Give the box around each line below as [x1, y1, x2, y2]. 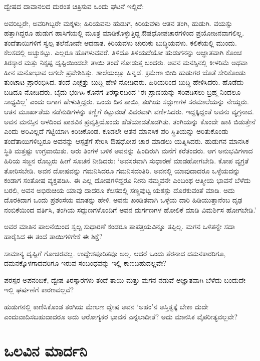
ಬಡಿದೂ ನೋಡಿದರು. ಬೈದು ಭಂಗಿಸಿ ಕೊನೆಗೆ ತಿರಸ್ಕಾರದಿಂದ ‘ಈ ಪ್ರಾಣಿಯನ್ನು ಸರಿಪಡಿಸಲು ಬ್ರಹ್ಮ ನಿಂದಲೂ [4, 86, 241, 97]
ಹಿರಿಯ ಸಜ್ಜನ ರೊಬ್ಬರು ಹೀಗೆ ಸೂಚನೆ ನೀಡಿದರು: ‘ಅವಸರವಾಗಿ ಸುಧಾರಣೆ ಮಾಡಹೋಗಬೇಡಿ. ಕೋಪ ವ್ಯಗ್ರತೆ [4, 155, 249, 165]
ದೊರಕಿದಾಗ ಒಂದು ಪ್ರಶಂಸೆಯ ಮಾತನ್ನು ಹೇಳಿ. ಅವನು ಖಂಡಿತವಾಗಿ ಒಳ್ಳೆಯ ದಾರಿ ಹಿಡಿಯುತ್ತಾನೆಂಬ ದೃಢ [4, 195, 242, 205]
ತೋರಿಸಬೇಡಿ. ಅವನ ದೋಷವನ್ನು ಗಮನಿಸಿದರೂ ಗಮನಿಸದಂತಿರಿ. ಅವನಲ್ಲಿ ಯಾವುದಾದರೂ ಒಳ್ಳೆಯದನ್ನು [4, 165, 240, 175]
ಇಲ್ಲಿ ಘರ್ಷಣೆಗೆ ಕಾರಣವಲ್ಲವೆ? [4, 284, 74, 295]
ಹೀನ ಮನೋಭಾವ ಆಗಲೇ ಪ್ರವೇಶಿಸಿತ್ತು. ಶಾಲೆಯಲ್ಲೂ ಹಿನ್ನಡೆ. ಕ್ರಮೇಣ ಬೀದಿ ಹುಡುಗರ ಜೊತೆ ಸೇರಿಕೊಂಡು [4, 67, 246, 77]
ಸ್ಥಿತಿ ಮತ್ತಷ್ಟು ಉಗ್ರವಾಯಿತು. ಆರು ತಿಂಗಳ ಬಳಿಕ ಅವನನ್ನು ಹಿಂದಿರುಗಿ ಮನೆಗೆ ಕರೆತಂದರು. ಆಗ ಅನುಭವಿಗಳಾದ [4, 145, 253, 156]
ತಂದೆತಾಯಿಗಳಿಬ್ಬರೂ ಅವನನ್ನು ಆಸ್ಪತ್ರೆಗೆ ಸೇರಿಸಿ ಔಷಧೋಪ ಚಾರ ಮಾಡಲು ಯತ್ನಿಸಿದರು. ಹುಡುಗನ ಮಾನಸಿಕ [4, 135, 249, 146]
